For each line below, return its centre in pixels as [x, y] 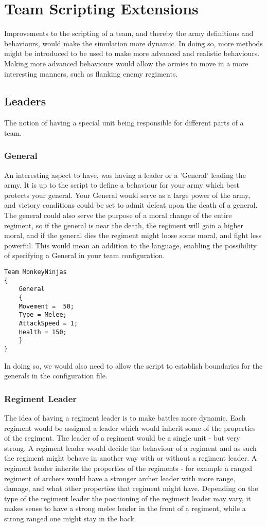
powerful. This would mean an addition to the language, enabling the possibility [131, 245]
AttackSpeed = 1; [48, 323]
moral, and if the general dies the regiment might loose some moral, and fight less [133, 235]
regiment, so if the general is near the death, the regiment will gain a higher [124, 225]
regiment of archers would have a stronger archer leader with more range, [120, 478]
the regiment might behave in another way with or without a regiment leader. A [131, 458]
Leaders [25, 101]
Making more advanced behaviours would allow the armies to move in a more [126, 63]
